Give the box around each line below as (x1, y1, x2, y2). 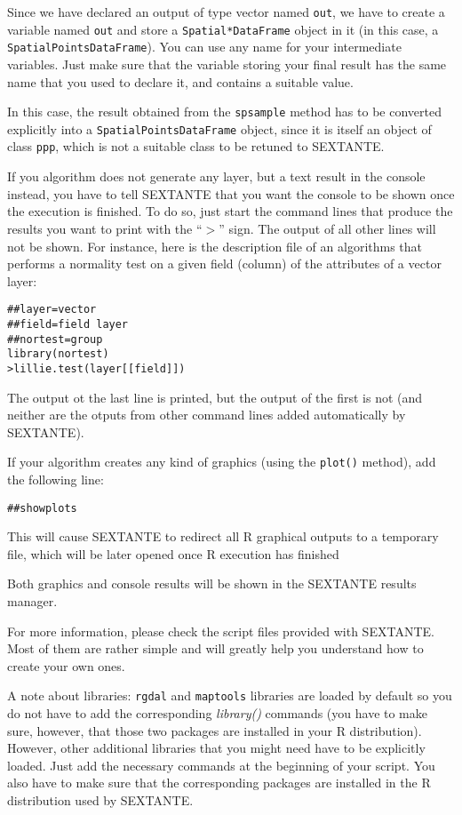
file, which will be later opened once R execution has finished (7, 544, 339, 563)
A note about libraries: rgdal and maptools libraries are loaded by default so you (7, 686, 452, 705)
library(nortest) (7, 348, 109, 361)
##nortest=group (7, 332, 103, 346)
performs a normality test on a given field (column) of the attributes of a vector (7, 254, 442, 273)
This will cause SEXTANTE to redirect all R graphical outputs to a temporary (7, 527, 439, 546)
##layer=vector (7, 303, 97, 316)
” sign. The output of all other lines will (219, 219, 436, 237)
